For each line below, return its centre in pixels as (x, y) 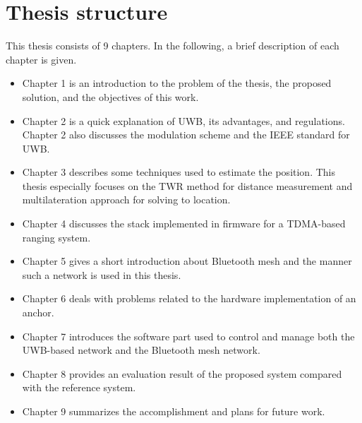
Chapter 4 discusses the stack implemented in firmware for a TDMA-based (184, 224)
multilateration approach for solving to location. (126, 199)
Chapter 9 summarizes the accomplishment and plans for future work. (174, 411)
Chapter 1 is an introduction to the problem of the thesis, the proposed (177, 83)
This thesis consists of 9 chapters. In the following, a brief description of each (173, 46)
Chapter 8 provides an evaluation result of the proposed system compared (182, 373)
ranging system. (56, 237)
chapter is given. (41, 59)
